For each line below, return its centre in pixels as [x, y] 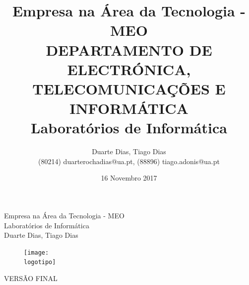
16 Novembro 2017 [129, 178]
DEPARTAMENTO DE [129, 49]
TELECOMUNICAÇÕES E [129, 88]
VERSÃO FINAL [31, 278]
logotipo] [40, 262]
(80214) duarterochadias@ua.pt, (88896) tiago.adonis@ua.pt [129, 161]
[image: [36, 252]
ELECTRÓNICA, [129, 69]
